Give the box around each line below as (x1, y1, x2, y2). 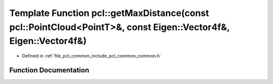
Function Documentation (9, 65, 89, 74)
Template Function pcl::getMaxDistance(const (9, 7, 209, 18)
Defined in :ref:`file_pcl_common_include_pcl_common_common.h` (22, 53, 161, 59)
